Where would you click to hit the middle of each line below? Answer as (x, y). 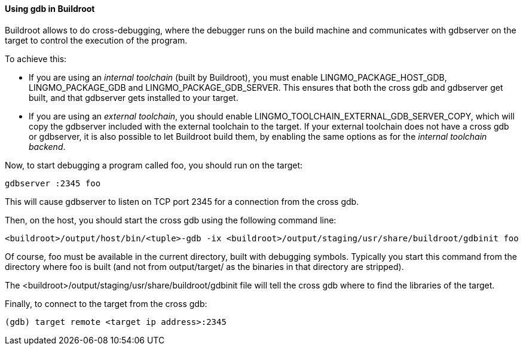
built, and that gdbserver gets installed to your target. (134, 97)
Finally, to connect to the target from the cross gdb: (106, 303)
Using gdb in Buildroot (50, 9)
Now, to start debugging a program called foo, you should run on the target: (154, 165)
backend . (47, 146)
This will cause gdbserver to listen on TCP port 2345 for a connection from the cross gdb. (182, 201)
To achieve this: (36, 59)
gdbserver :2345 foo (53, 183)
